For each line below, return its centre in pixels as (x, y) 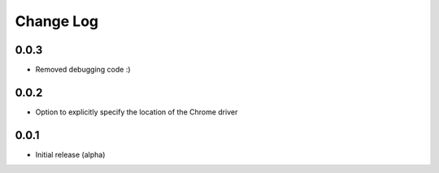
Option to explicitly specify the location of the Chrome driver (137, 112)
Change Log (57, 21)
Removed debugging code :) (83, 70)
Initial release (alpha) (70, 154)
